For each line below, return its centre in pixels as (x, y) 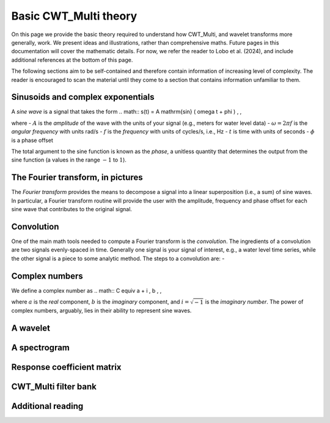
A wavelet (31, 328)
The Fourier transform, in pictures (77, 178)
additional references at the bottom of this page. (72, 60)
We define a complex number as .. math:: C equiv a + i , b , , (86, 290)
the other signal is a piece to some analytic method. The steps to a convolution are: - (118, 258)
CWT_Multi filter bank (54, 387)
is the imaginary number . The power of (254, 302)
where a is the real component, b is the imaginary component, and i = (100, 302)
